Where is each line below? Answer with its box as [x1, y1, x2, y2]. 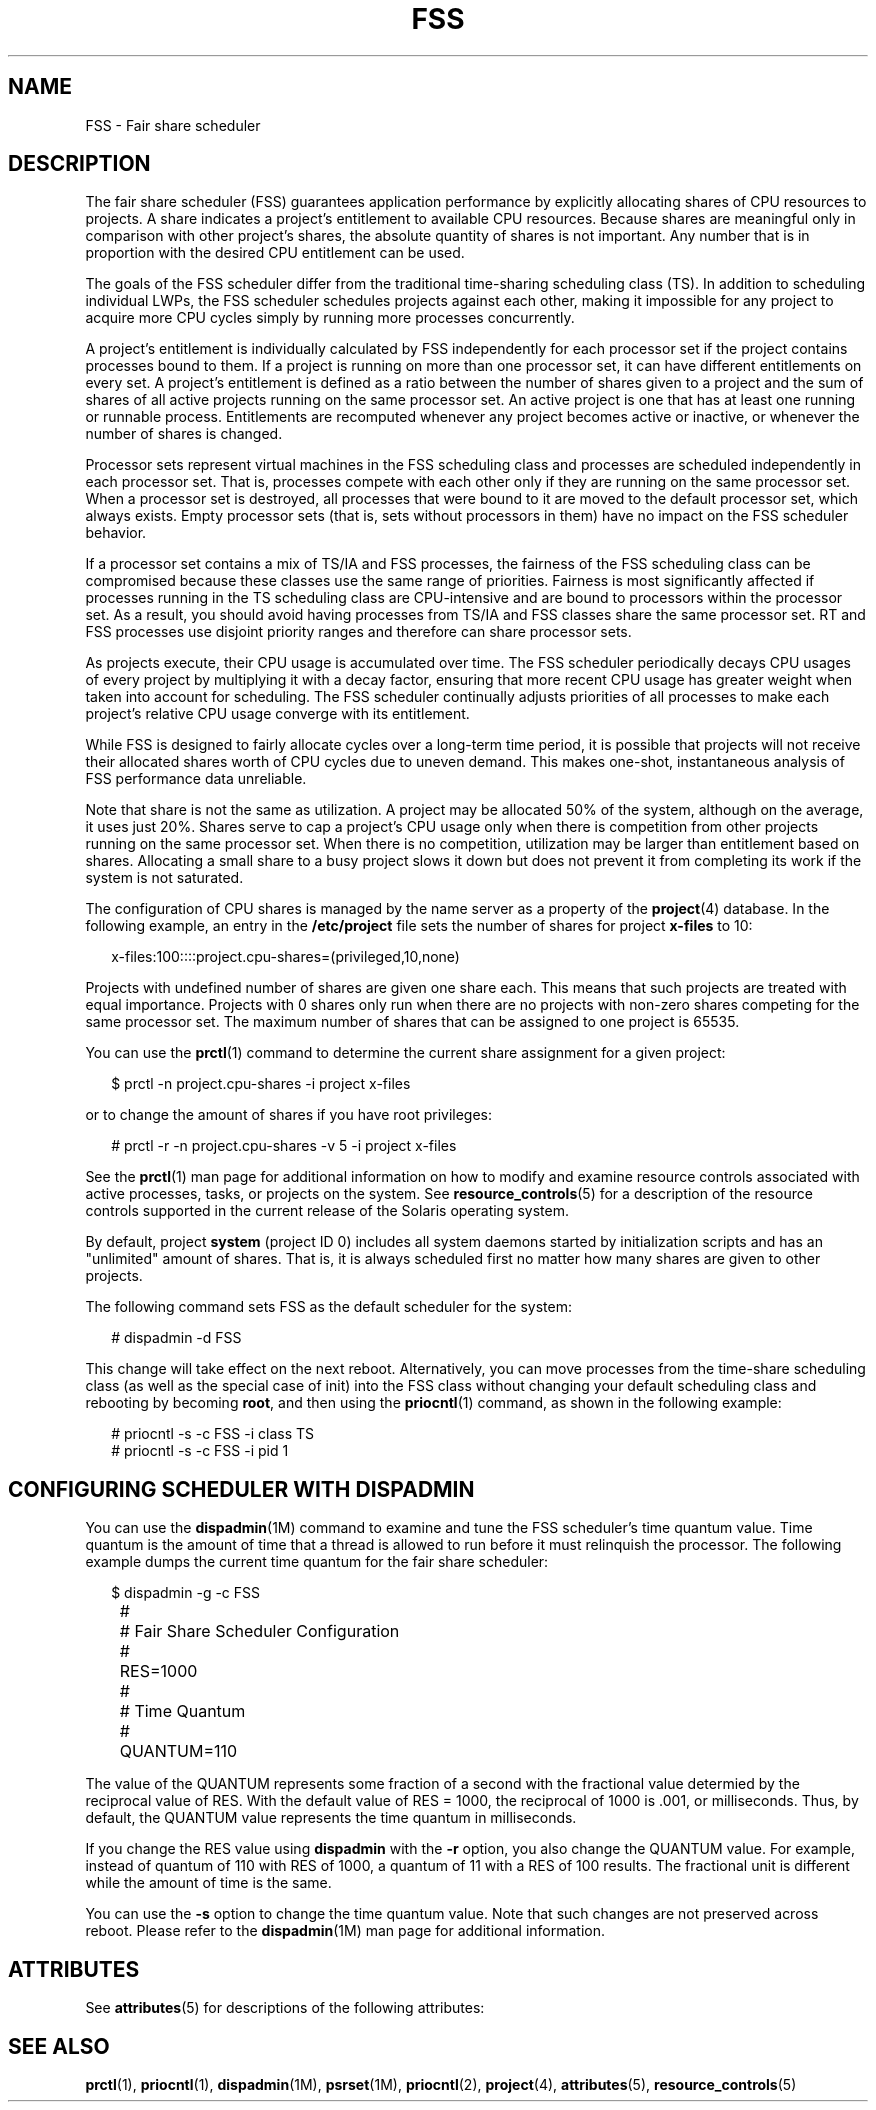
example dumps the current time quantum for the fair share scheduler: [85, 1553, 549, 1571]
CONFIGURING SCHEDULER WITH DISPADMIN [8, 1476, 475, 1502]
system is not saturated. [85, 869, 244, 887]
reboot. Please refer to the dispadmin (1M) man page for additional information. [85, 1922, 606, 1940]
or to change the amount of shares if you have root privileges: [85, 1106, 493, 1124]
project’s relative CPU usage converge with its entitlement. [85, 705, 470, 723]
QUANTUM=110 [119, 1741, 238, 1762]
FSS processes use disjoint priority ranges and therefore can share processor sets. [85, 623, 632, 641]
